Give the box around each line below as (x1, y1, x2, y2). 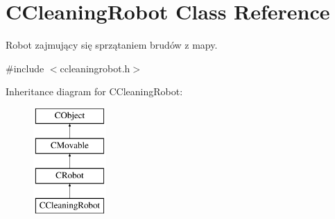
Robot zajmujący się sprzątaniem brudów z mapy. (6, 38, 218, 52)
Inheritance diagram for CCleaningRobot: (6, 84, 183, 99)
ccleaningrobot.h (60, 60, 130, 75)
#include (6, 60, 44, 75)
